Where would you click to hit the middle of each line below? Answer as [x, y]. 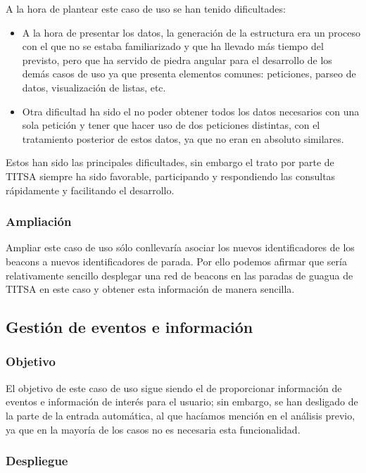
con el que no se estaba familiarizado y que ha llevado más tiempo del [173, 46]
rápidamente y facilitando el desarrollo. [90, 190]
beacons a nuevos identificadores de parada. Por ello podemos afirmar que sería [176, 261]
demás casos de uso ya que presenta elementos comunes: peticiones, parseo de [189, 74]
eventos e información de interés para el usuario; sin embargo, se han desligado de [182, 402]
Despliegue [37, 461]
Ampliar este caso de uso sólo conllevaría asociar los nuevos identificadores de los [180, 247]
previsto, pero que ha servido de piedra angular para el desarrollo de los [177, 59]
